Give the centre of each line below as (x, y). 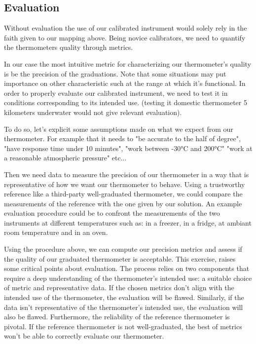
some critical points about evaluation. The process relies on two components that (127, 268)
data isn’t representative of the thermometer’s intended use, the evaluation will (124, 307)
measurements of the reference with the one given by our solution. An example (123, 203)
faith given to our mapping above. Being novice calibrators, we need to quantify (125, 37)
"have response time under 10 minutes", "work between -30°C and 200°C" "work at (128, 148)
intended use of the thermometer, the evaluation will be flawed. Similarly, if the (124, 297)
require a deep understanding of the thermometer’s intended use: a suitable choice (128, 278)
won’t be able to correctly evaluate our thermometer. (84, 336)
